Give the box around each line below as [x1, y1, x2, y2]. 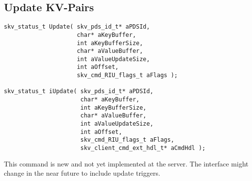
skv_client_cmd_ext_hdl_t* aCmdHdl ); [80, 145, 206, 152]
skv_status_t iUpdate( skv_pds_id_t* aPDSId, [4, 88, 153, 95]
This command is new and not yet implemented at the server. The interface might [4, 158, 249, 168]
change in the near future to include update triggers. [4, 168, 160, 178]
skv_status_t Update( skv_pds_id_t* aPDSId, [4, 23, 150, 31]
